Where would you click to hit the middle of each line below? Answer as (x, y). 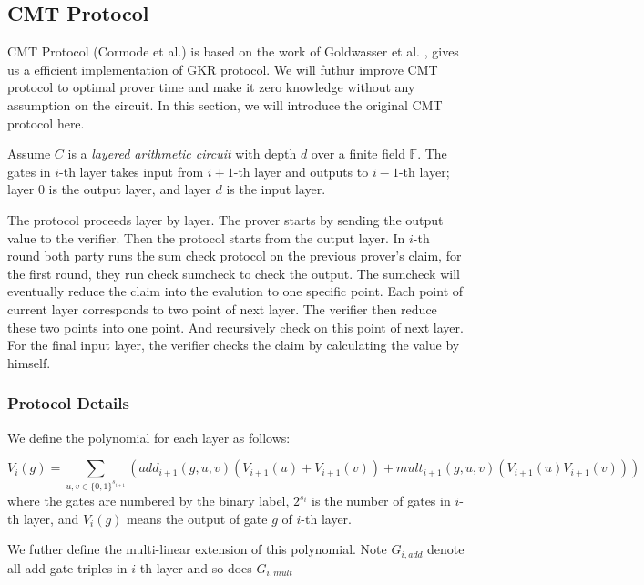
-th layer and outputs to (301, 171)
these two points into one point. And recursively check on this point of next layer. (235, 327)
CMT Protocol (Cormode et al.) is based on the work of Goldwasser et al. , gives (233, 51)
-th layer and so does (194, 567)
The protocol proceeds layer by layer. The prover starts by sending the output (225, 219)
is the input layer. (276, 189)
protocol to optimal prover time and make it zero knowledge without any (211, 87)
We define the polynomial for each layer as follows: (149, 437)
